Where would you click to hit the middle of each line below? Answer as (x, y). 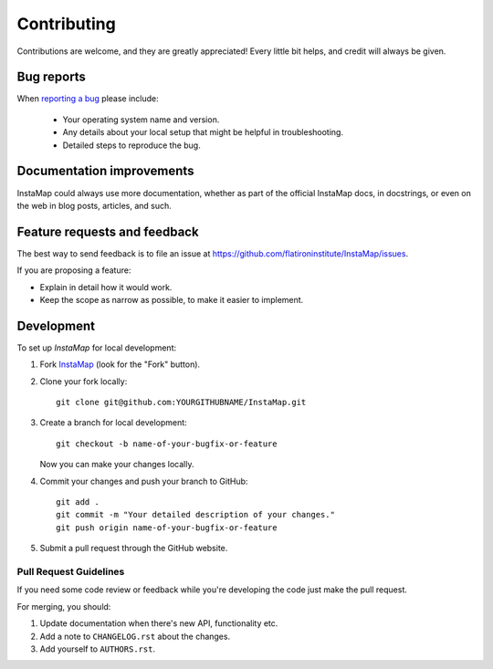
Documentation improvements (105, 171)
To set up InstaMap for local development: (97, 348)
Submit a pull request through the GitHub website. (134, 549)
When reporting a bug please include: (88, 99)
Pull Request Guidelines (71, 571)
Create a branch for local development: (113, 423)
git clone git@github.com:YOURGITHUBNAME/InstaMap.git (181, 402)
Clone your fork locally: (84, 381)
